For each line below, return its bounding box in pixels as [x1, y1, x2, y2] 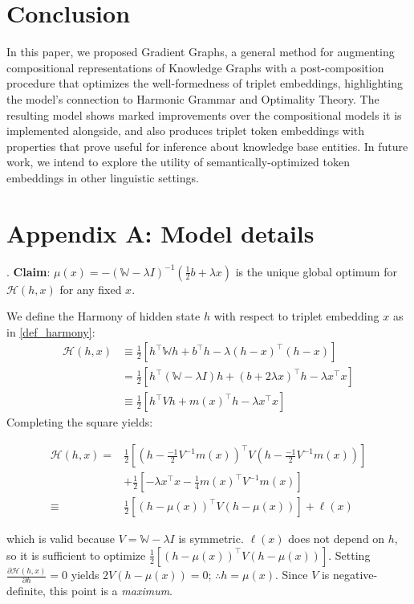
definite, [6, 582, 47, 599]
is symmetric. [178, 530, 244, 547]
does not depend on [288, 530, 385, 547]
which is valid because [6, 530, 116, 547]
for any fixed [59, 280, 122, 297]
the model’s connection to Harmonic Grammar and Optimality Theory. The [6, 90, 379, 107]
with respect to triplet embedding [213, 308, 379, 324]
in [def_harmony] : [6, 323, 95, 340]
